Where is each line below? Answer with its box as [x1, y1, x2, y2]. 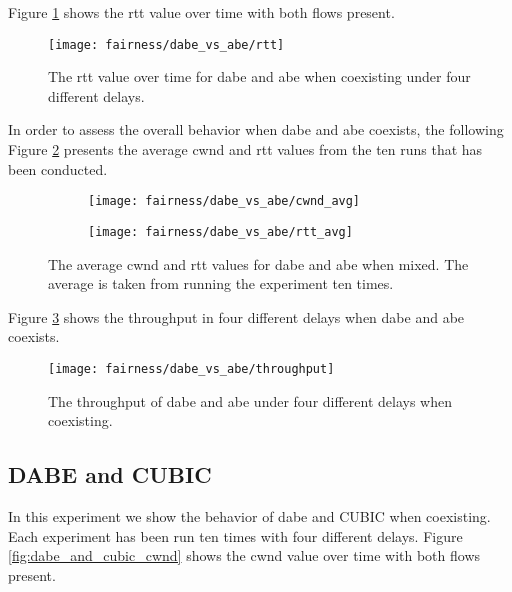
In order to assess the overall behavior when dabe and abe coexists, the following [8, 119, 504, 140]
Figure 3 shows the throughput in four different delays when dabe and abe [8, 306, 465, 327]
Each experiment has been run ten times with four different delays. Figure [8, 525, 463, 546]
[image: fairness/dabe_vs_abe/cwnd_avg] [88, 194, 361, 209]
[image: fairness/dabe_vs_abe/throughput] [48, 361, 335, 376]
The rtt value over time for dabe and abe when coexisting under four [48, 66, 471, 87]
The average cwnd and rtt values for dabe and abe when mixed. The [48, 253, 469, 274]
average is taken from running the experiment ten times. [48, 273, 394, 294]
